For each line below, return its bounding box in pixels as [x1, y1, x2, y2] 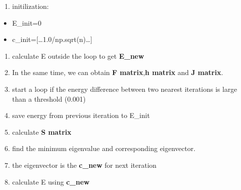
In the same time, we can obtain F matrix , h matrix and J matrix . [12, 67, 223, 77]
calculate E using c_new [12, 176, 90, 187]
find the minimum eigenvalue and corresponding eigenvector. [12, 143, 196, 153]
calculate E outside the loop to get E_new [12, 50, 144, 61]
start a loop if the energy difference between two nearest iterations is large [12, 83, 237, 94]
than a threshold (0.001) [12, 93, 86, 104]
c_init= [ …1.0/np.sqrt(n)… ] [12, 34, 92, 44]
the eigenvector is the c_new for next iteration [12, 159, 157, 170]
